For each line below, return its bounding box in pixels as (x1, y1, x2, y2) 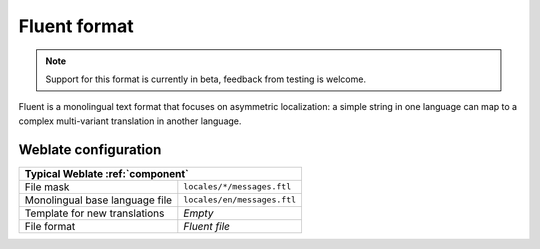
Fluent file (183, 219, 230, 233)
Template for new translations (24, 206, 165, 220)
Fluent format (18, 15, 134, 37)
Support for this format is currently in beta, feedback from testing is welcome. (45, 73, 367, 85)
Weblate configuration (18, 141, 162, 158)
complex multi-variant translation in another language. (18, 115, 242, 127)
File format (24, 219, 76, 233)
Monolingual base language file (24, 193, 173, 207)
